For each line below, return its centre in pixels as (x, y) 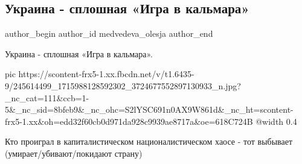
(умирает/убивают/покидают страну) (74, 153)
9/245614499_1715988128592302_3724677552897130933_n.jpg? (123, 85)
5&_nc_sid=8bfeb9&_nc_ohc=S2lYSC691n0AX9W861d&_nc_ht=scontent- (149, 109)
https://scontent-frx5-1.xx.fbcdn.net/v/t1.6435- (106, 74)
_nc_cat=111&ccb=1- (47, 97)
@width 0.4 (276, 121)
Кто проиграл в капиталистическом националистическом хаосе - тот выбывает (149, 141)
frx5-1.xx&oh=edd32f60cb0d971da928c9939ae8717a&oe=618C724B (129, 121)
